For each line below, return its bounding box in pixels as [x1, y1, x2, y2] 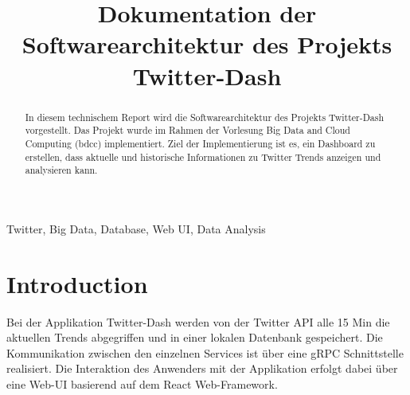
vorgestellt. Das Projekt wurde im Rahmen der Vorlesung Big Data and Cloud [25, 123, 350, 137]
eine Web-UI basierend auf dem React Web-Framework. [6, 375, 278, 392]
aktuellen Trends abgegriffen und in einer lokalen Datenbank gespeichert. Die [6, 329, 383, 346]
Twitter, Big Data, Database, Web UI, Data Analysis [6, 220, 266, 237]
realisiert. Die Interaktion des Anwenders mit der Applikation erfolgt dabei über [6, 360, 398, 377]
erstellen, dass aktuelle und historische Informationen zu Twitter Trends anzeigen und [25, 150, 381, 163]
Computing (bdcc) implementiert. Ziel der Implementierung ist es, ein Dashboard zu [25, 136, 376, 150]
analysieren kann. [25, 163, 98, 177]
